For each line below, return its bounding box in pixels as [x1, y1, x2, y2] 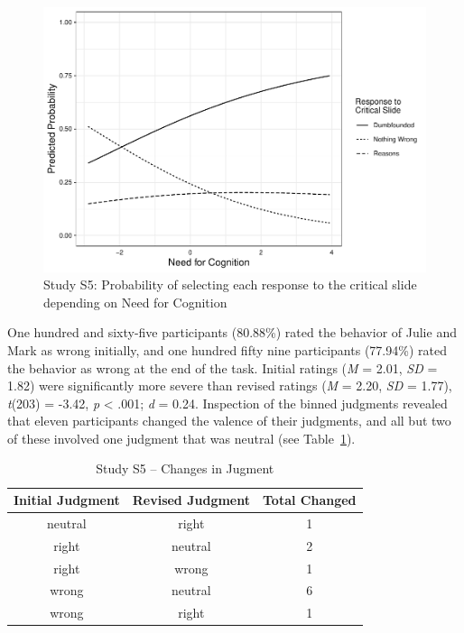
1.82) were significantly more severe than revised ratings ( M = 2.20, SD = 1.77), [7, 376, 452, 395]
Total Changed [262, 491, 357, 509]
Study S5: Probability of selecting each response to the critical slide [43, 275, 417, 294]
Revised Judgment [132, 491, 250, 509]
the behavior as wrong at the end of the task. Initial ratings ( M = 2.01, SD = [7, 358, 438, 377]
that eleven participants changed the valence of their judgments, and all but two [7, 411, 451, 430]
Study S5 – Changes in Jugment [96, 459, 274, 478]
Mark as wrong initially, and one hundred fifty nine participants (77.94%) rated [7, 340, 447, 359]
